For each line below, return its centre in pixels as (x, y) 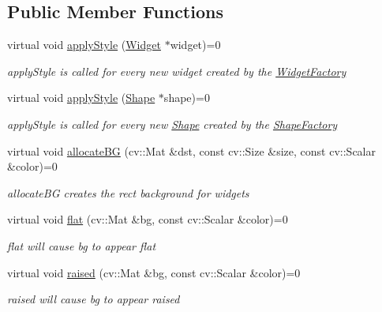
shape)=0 (187, 98)
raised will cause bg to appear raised (94, 299)
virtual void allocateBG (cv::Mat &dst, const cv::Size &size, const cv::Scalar (191, 150)
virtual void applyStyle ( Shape (81, 98)
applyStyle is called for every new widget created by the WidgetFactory (177, 71)
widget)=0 (195, 45)
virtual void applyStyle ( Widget (84, 45)
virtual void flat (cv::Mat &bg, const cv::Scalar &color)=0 (148, 219)
